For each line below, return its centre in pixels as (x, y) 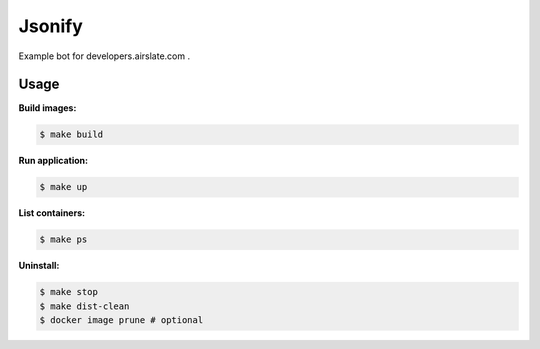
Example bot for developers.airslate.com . (104, 56)
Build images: (47, 108)
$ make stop (69, 292)
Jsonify (51, 26)
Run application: (53, 161)
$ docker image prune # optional (121, 320)
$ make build (71, 134)
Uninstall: (39, 266)
